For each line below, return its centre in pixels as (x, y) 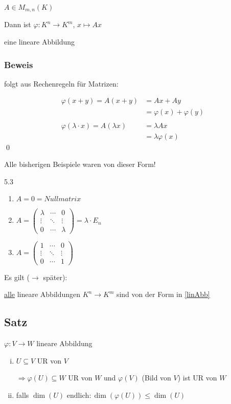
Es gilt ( (17, 277)
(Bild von (156, 378)
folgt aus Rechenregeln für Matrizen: (61, 83)
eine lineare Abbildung (40, 42)
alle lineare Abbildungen (42, 294)
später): (55, 277)
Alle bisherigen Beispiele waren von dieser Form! (80, 164)
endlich (78, 396)
